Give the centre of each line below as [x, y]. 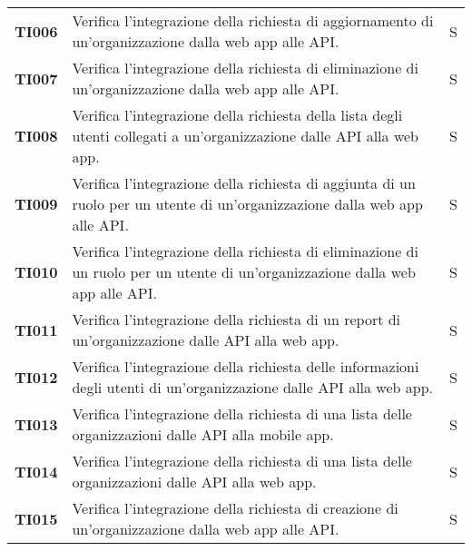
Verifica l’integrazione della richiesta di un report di [236, 319]
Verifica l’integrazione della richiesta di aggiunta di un [244, 183]
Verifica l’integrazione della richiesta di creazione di [235, 508]
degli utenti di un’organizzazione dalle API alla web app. [253, 387]
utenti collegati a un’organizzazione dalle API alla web [245, 136]
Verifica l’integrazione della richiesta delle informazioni [246, 366]
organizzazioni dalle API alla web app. [194, 482]
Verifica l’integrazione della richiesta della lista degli [237, 115]
